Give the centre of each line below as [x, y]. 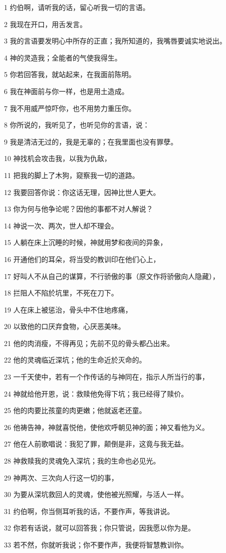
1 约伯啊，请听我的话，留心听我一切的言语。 [77, 7]
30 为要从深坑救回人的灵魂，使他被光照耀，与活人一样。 [96, 494]
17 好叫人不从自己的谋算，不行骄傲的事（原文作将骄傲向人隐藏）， [112, 276]
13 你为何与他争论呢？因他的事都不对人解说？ [79, 209]
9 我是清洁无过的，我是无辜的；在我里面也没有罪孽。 [91, 141]
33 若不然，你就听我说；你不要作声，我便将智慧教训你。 [96, 544]
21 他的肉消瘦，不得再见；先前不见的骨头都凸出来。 [89, 343]
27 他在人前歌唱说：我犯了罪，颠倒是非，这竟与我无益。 [96, 444]
